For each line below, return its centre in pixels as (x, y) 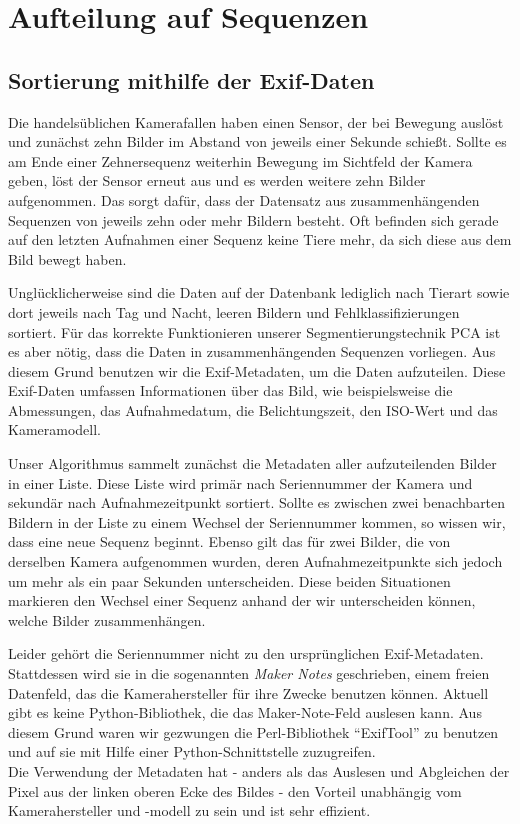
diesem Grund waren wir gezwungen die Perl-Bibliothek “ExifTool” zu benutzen (253, 731)
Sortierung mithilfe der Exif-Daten (191, 79)
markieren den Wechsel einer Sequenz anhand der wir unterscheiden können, (242, 600)
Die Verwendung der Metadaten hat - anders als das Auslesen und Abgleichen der (259, 770)
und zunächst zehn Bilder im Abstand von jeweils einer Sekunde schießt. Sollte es (257, 141)
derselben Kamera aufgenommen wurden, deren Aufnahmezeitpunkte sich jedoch (255, 561)
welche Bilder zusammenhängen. (107, 619)
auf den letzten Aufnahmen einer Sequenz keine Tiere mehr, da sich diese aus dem (260, 239)
